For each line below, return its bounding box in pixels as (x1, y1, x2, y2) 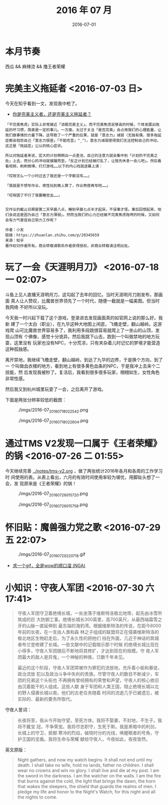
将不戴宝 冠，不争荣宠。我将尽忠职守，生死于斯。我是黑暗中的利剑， (17, 724, 159, 730)
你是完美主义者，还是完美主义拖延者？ (12, 111, 91, 117)
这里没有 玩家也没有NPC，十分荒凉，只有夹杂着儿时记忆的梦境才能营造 (13, 339, 160, 346)
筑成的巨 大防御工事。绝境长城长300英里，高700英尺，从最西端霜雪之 (17, 617, 162, 623)
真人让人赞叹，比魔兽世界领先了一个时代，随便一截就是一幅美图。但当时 (10, 298, 160, 304)
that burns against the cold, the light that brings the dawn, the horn (17, 778, 156, 784)
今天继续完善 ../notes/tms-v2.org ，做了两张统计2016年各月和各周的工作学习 (5, 468, 163, 474)
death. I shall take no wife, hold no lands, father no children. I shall (17, 762, 154, 768)
